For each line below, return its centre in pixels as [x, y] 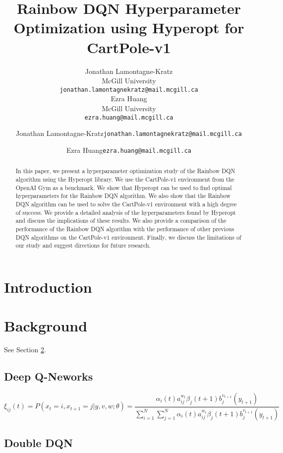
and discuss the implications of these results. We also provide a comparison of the [121, 221]
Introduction [48, 287]
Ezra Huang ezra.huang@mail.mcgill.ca [129, 150]
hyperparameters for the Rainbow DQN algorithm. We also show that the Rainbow [123, 196]
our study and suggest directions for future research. [83, 245]
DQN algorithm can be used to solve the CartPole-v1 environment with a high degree [126, 204]
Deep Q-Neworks [49, 376]
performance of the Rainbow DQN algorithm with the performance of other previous [125, 228]
